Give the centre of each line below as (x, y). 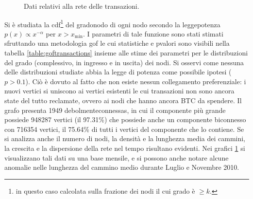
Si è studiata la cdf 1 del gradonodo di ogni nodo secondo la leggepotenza (112, 23)
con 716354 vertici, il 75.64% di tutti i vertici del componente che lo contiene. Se (124, 129)
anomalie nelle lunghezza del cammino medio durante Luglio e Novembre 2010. (122, 167)
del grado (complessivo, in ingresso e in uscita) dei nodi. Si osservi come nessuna (124, 62)
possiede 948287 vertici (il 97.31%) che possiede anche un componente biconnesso (125, 119)
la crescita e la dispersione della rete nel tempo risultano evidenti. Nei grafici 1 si (125, 148)
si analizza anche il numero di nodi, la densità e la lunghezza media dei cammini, (125, 138)
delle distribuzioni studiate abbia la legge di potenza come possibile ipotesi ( (118, 72)
